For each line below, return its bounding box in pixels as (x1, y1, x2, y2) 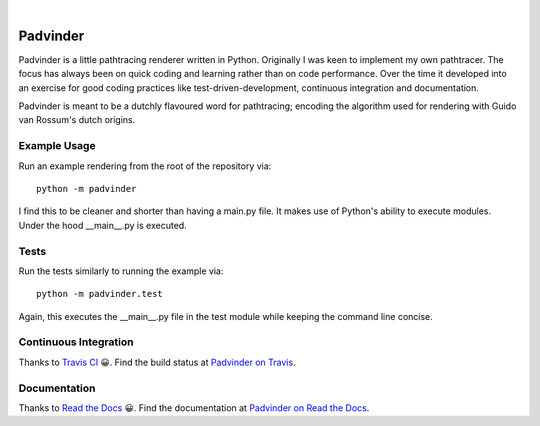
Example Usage (18, 139, 96, 153)
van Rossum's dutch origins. (18, 114, 136, 126)
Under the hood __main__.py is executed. (18, 219, 187, 231)
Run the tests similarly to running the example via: (18, 265, 224, 277)
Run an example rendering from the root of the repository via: (18, 160, 272, 172)
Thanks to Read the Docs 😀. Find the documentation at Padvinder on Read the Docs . (18, 401, 370, 414)
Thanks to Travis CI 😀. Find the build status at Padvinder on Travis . (18, 356, 296, 368)
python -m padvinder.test (36, 288, 164, 300)
